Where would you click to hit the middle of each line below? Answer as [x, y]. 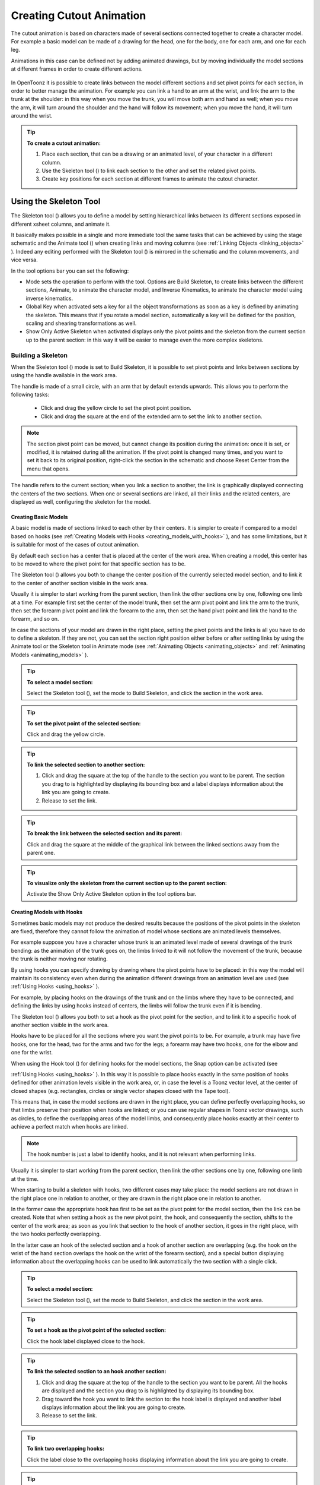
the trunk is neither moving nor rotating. [59, 959]
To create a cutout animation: [64, 143]
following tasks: [30, 394]
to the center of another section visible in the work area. [79, 583]
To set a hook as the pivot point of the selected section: [96, 1330]
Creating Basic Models [39, 517]
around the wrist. [32, 116]
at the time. [25, 1178]
